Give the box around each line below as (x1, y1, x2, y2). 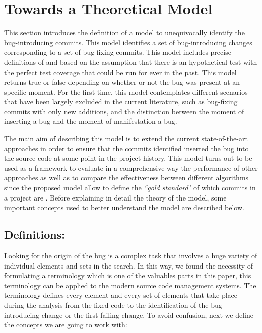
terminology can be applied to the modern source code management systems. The (4, 280, 256, 290)
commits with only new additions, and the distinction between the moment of (4, 106, 244, 116)
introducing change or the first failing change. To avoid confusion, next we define (4, 309, 253, 320)
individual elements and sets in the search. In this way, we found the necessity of (4, 260, 253, 271)
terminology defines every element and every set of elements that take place (4, 290, 238, 300)
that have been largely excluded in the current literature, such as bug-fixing (4, 96, 238, 107)
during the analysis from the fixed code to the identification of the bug (4, 299, 222, 310)
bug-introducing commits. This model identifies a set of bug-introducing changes (4, 37, 252, 47)
